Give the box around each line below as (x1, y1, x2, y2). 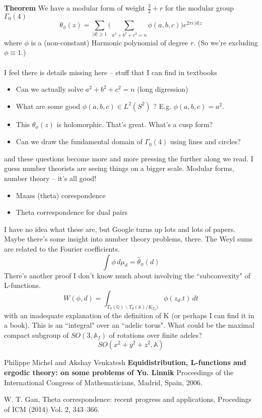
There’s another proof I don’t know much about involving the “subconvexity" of (4, 270, 250, 280)
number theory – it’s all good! (4, 173, 96, 183)
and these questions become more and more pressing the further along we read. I (4, 153, 253, 163)
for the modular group (165, 3, 234, 13)
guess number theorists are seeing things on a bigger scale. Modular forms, (4, 163, 234, 173)
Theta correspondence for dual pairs (16, 207, 128, 217)
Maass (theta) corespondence (16, 190, 106, 200)
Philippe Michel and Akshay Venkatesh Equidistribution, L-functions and (4, 357, 246, 368)
